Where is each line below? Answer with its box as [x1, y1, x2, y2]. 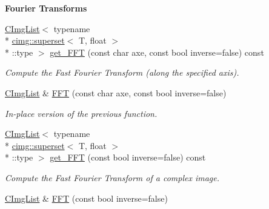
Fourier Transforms [5, 2, 87, 14]
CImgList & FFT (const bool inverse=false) [5, 191, 168, 204]
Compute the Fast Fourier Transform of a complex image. [5, 171, 220, 184]
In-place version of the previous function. [5, 107, 158, 119]
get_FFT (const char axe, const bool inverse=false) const [50, 45, 264, 58]
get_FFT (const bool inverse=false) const [50, 151, 206, 164]
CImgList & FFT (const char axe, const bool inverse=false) [5, 86, 227, 99]
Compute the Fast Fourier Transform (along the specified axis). [5, 66, 239, 79]
